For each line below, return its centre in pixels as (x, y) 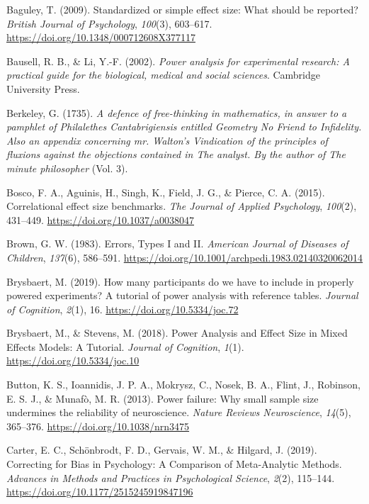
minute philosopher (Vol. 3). (67, 168)
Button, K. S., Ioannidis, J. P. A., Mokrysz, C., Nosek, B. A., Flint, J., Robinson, (183, 385)
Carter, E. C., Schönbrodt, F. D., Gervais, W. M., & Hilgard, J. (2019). (162, 450)
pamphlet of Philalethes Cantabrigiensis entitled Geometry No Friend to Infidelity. (184, 127)
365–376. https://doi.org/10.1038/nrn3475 (98, 426)
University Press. (43, 88)
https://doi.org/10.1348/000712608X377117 (101, 37)
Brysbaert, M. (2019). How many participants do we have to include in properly (180, 281)
